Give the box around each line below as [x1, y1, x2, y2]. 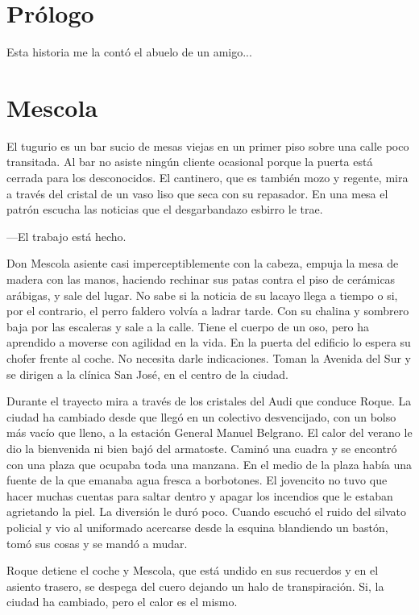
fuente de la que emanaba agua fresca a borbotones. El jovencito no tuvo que [6, 472, 388, 488]
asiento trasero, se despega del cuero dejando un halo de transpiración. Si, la [6, 577, 384, 594]
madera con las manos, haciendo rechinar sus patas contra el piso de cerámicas [6, 271, 396, 287]
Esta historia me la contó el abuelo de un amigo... [6, 44, 252, 60]
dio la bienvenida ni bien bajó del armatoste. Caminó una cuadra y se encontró [6, 439, 397, 456]
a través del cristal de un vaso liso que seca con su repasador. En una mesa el [6, 185, 388, 202]
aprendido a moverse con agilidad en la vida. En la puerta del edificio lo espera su [6, 334, 411, 351]
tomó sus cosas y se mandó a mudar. [6, 534, 188, 551]
